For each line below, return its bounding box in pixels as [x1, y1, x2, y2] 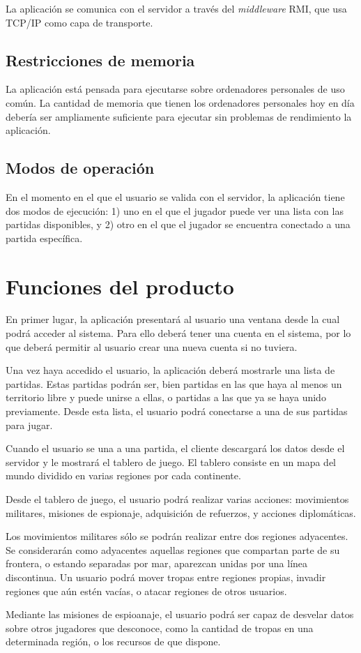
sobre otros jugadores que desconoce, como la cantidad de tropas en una [6, 620, 314, 635]
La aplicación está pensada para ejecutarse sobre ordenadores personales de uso [6, 82, 345, 96]
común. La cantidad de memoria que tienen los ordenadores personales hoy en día [6, 95, 355, 110]
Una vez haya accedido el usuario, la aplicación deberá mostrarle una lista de [6, 363, 335, 377]
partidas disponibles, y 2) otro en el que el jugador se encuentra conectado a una [6, 217, 351, 232]
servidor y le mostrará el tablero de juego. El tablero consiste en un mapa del [6, 454, 336, 469]
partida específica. [6, 230, 83, 245]
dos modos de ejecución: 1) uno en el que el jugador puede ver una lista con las [6, 203, 344, 218]
